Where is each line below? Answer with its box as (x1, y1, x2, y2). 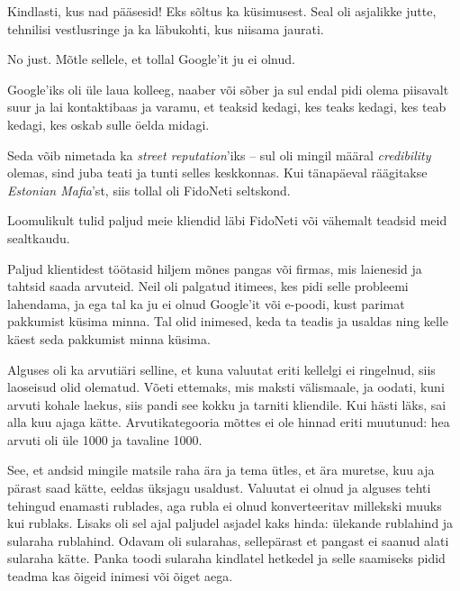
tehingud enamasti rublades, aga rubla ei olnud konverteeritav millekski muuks (7, 496, 442, 514)
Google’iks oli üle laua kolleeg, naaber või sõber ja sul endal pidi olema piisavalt (7, 79, 449, 98)
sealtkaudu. (7, 228, 70, 247)
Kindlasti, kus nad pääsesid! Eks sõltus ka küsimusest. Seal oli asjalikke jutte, (7, 2, 437, 20)
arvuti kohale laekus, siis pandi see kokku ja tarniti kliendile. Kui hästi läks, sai (7, 395, 446, 414)
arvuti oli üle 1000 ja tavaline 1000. (7, 430, 203, 449)
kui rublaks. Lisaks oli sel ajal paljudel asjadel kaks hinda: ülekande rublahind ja (7, 514, 454, 532)
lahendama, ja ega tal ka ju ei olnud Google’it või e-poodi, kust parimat (7, 294, 405, 313)
